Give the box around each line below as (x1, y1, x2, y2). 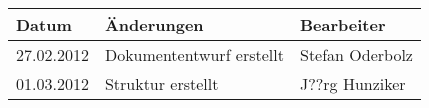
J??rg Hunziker (299, 72, 406, 95)
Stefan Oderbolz (299, 43, 413, 66)
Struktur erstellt (104, 72, 219, 95)
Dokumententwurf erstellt (104, 43, 284, 66)
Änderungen (104, 13, 204, 36)
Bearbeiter (299, 13, 386, 36)
